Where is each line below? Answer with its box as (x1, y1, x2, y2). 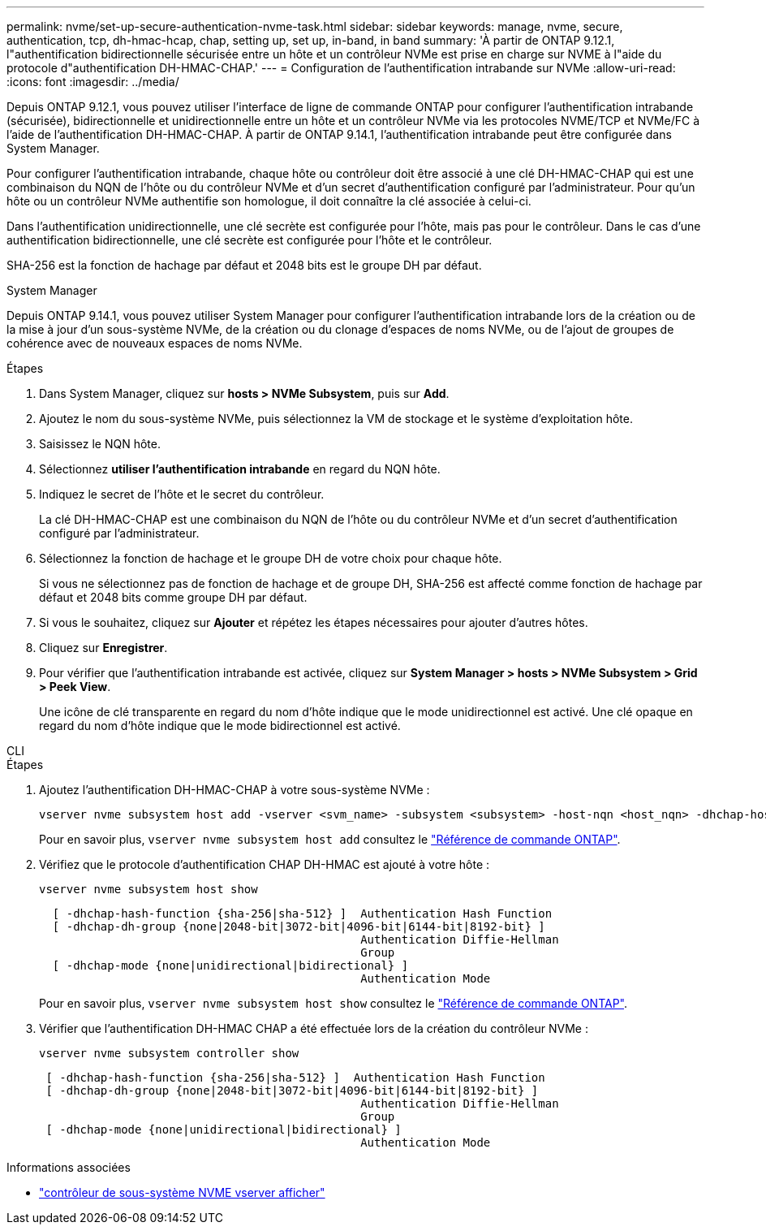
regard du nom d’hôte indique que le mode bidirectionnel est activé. (39, 719, 401, 732)
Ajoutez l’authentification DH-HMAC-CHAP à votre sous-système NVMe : (39, 783, 430, 797)
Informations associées (6, 1160, 131, 1174)
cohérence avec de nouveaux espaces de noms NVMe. (6, 336, 303, 350)
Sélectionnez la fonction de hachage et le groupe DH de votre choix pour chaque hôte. (39, 551, 502, 565)
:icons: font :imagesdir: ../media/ (6, 75, 179, 89)
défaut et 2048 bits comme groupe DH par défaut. (39, 590, 308, 604)
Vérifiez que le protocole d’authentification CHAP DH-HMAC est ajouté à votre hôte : (39, 857, 490, 871)
